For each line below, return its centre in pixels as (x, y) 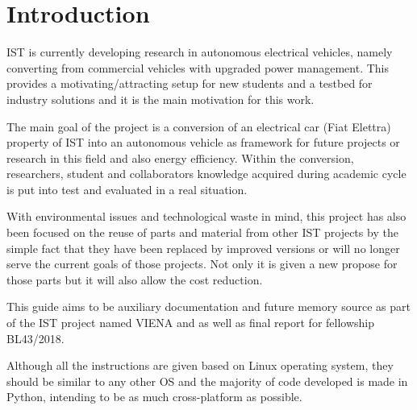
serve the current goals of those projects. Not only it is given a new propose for (202, 264)
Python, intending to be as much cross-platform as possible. (154, 397)
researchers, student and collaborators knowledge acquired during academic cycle (206, 174)
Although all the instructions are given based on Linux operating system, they (200, 365)
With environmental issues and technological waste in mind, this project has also (206, 216)
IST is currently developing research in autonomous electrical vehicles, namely (200, 52)
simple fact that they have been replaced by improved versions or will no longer (203, 248)
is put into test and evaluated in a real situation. (127, 189)
